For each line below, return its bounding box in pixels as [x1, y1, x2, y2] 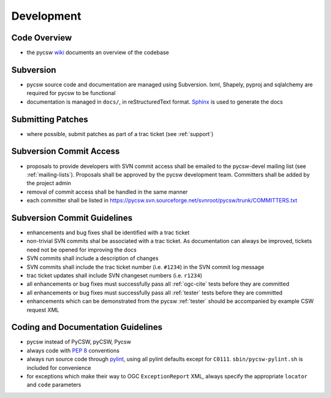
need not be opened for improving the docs [26, 246, 137, 253]
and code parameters [26, 381, 82, 389]
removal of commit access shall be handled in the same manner [26, 188, 188, 196]
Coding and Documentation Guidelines [11, 322, 162, 332]
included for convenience [26, 364, 91, 371]
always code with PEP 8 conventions [26, 346, 120, 354]
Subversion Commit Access [11, 146, 120, 156]
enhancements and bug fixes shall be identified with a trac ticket [26, 229, 190, 236]
